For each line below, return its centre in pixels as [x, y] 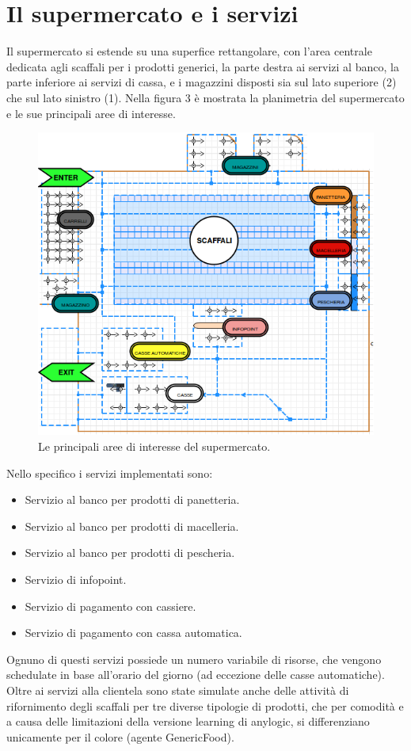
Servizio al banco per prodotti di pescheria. [130, 553]
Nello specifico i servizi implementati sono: [110, 473]
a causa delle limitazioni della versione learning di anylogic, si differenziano [188, 721]
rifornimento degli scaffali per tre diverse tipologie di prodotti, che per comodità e [205, 705]
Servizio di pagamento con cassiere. [110, 606]
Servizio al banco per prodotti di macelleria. [132, 526]
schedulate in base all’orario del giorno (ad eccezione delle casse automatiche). [196, 675]
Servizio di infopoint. [76, 579]
